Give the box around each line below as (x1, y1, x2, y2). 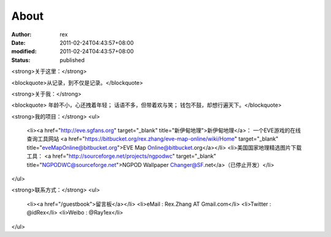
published (59, 56, 85, 64)
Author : (11, 31, 32, 38)
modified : (11, 48, 37, 55)
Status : (11, 56, 31, 64)
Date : (11, 39, 26, 46)
